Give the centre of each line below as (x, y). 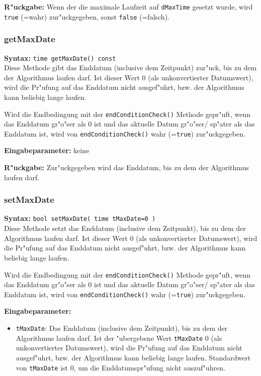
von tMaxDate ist (42, 367)
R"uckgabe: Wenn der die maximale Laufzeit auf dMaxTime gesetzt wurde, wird (128, 7)
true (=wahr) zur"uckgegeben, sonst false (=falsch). (87, 16)
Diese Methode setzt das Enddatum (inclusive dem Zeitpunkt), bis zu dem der (125, 228)
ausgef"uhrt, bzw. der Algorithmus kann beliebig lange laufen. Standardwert (133, 357)
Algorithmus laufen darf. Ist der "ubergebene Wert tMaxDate (109, 338)
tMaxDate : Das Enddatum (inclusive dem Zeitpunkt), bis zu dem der (122, 328)
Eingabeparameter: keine (47, 150)
